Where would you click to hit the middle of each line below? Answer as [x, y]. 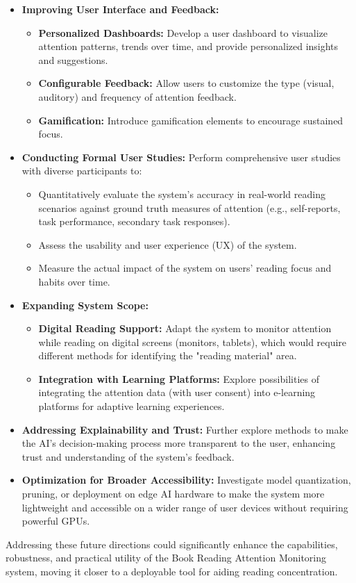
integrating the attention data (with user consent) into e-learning [177, 392]
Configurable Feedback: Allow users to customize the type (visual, [186, 83]
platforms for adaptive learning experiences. [132, 406]
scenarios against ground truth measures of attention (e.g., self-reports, [189, 207]
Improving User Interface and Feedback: [120, 9]
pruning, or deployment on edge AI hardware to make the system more [173, 494]
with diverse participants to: [82, 171]
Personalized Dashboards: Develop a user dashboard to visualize [183, 32]
